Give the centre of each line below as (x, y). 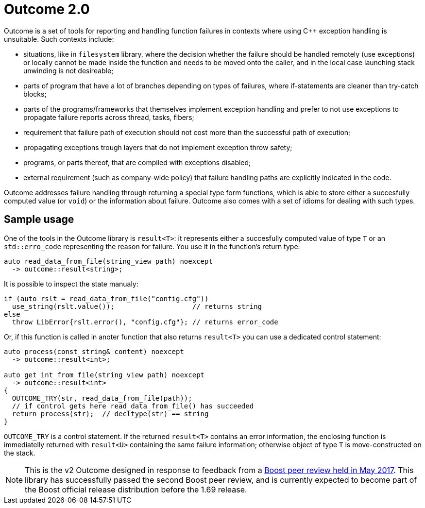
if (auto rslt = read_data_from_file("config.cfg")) (106, 298)
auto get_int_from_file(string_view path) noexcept (104, 375)
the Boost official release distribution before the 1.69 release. (136, 489)
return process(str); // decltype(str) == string (110, 414)
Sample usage (39, 220)
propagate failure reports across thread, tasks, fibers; (109, 117)
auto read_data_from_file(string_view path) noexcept (108, 261)
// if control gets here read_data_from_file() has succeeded (133, 406)
